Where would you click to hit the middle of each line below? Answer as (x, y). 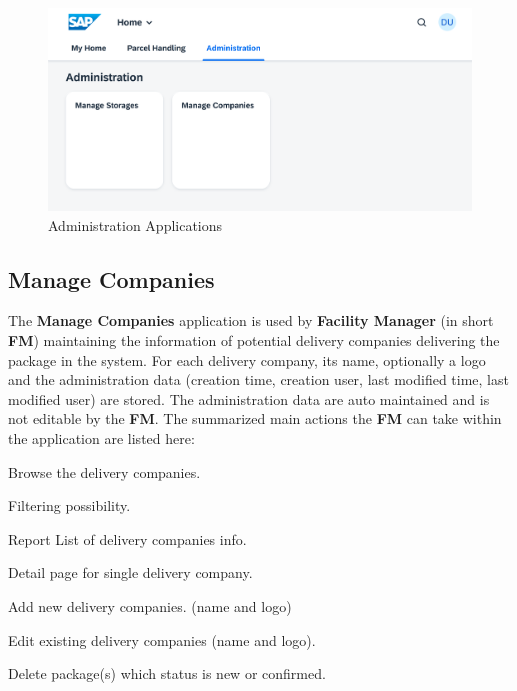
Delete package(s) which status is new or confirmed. (167, 673)
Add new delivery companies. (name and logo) (150, 606)
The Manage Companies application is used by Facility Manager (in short (251, 320)
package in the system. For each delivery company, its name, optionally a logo (247, 359)
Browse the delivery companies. (104, 471)
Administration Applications (135, 224)
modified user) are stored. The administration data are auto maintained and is (249, 398)
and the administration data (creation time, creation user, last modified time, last (258, 379)
